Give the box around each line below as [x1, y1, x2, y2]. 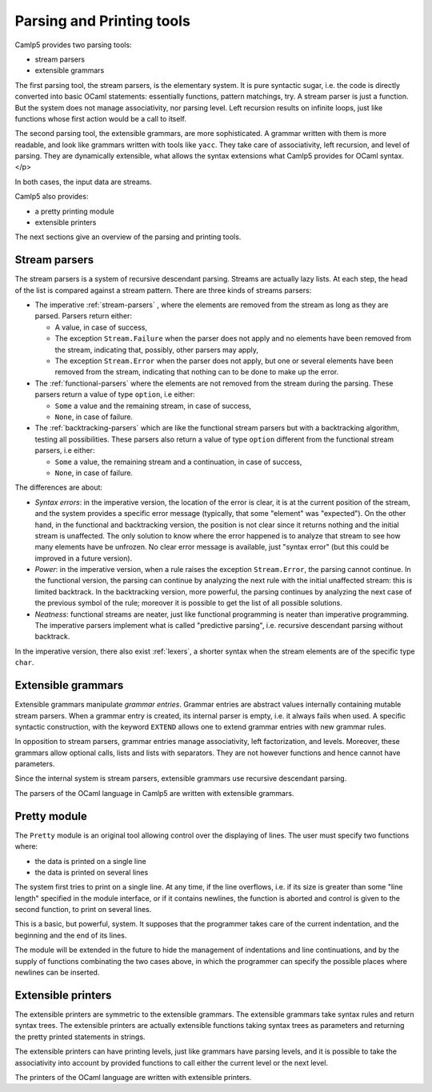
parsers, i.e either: [34, 446, 95, 455]
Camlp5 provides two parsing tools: [14, 40, 132, 50]
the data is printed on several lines [34, 867, 149, 877]
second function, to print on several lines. [14, 905, 152, 914]
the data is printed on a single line [34, 856, 147, 866]
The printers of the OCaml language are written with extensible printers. [14, 1072, 252, 1082]
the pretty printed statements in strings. [14, 1032, 146, 1042]
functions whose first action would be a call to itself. [14, 114, 187, 123]
